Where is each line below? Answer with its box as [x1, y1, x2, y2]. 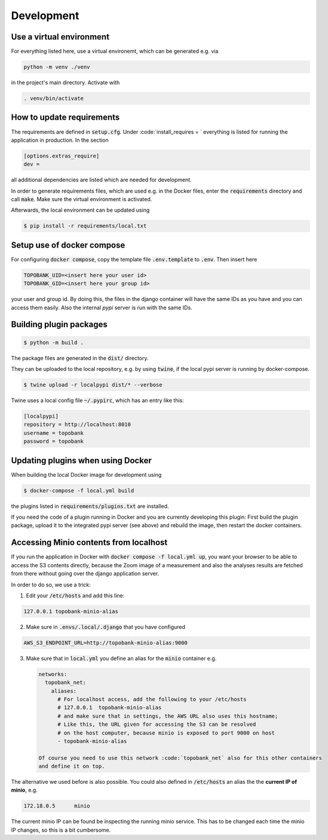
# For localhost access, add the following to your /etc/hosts [57, 696, 247, 702]
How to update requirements [11, 112, 120, 123]
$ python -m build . [23, 339, 84, 346]
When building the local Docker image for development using [11, 471, 162, 478]
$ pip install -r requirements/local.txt [23, 223, 147, 230]
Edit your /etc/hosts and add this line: [26, 592, 125, 599]
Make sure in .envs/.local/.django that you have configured [26, 623, 185, 631]
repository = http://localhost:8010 [23, 421, 131, 428]
